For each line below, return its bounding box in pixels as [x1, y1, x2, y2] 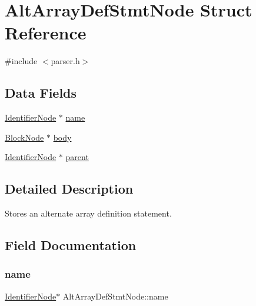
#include [5, 55, 38, 67]
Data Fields [5, 84, 77, 102]
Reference [5, 21, 87, 45]
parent [65, 151, 89, 163]
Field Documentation [5, 236, 137, 254]
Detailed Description [5, 179, 134, 198]
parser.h [51, 55, 80, 67]
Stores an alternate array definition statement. [5, 207, 172, 219]
